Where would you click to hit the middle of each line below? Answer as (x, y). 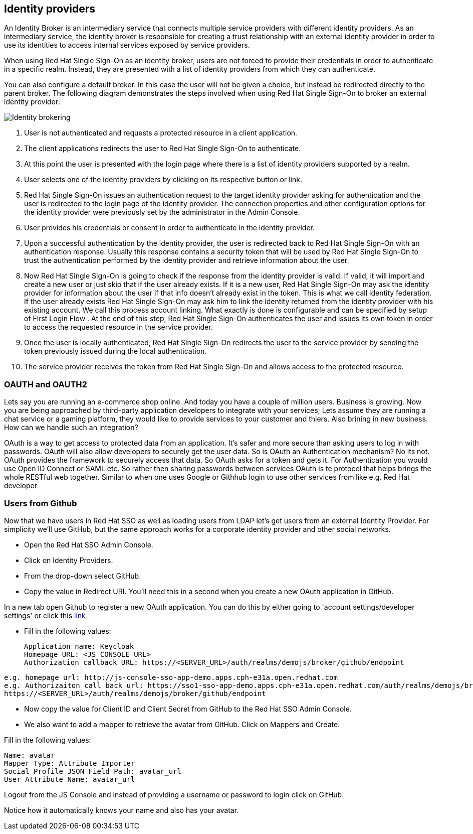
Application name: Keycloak (79, 646)
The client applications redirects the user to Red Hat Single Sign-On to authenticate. (163, 149)
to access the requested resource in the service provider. (119, 327)
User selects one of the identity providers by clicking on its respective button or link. (163, 180)
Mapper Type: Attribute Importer (70, 763)
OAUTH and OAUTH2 (46, 384)
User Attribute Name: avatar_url (70, 779)
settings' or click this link (45, 615)
